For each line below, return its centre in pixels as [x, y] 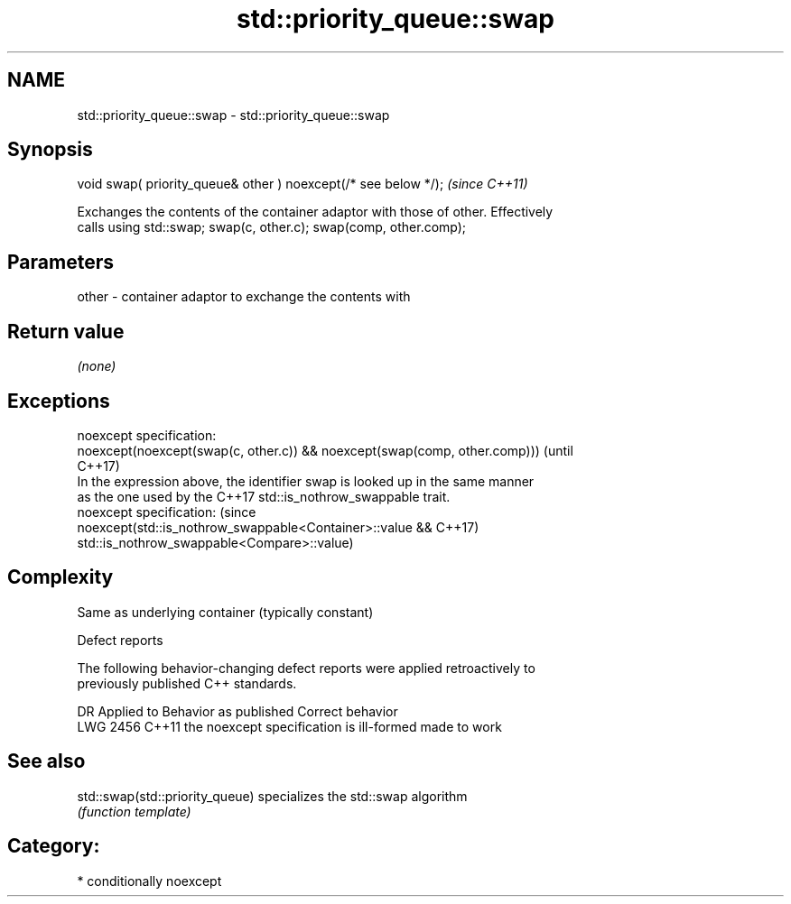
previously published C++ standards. [187, 683]
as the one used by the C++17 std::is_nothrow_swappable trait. [264, 496]
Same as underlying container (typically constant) [225, 612]
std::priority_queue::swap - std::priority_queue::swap [233, 115]
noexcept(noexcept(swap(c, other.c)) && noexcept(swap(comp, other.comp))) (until [325, 450]
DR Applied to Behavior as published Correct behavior [237, 711]
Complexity [60, 577]
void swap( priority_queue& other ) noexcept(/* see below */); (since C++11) [302, 184]
